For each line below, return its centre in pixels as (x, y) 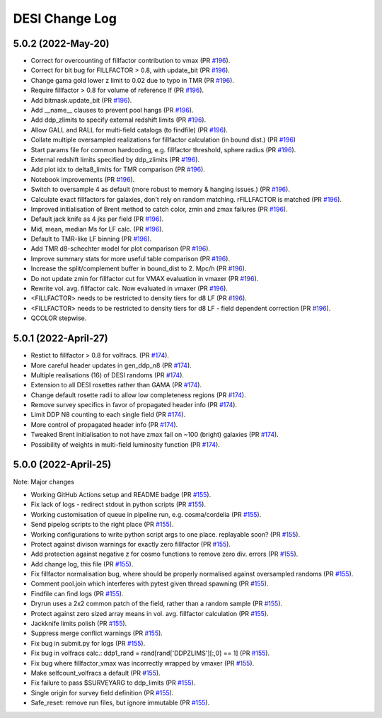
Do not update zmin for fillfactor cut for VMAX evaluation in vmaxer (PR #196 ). (145, 278)
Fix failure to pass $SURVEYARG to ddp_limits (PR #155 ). (113, 683)
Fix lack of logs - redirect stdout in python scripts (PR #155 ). (118, 505)
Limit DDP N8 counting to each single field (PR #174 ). (108, 415)
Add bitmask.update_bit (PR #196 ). (81, 100)
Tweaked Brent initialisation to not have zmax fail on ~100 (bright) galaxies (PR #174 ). (155, 435)
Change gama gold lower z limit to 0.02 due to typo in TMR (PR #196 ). (133, 80)
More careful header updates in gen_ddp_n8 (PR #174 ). (111, 365)
